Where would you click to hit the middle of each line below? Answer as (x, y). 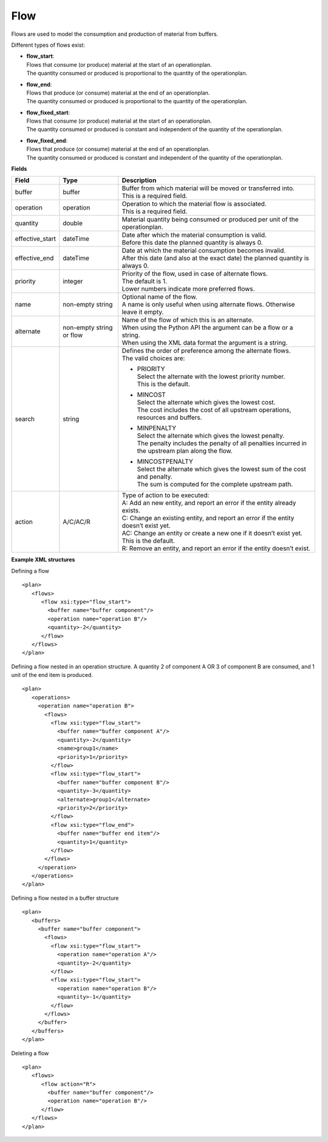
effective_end (34, 258)
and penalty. (155, 477)
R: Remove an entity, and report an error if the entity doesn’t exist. (216, 548)
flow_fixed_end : (47, 140)
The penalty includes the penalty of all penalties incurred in (222, 443)
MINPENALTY (156, 428)
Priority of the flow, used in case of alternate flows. (195, 274)
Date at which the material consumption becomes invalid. (204, 251)
